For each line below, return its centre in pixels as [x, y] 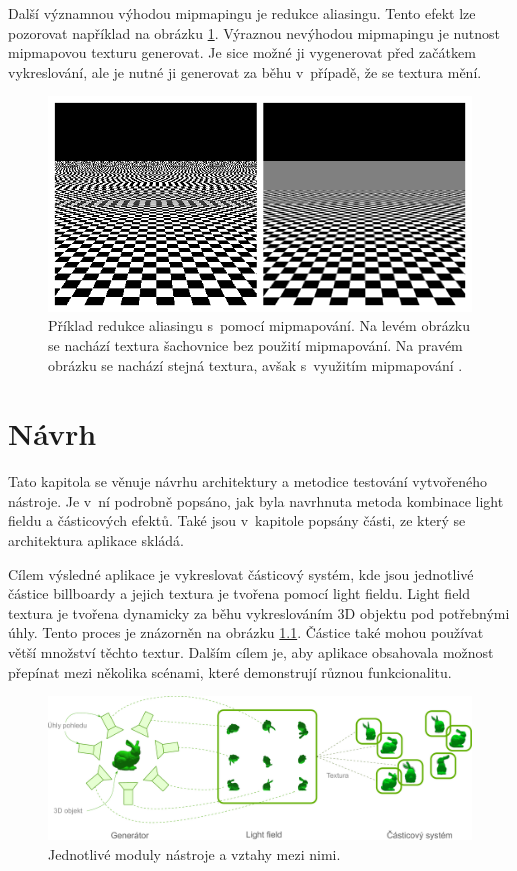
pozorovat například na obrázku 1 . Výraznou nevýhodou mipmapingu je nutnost [254, 32]
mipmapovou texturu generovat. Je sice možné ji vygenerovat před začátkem [242, 52]
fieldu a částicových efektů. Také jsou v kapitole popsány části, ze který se [237, 520]
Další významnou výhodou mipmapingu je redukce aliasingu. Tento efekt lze [242, 13]
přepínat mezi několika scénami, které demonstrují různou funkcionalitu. [230, 671]
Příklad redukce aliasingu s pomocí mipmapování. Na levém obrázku [259, 325]
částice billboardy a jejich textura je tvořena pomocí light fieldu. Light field [239, 593]
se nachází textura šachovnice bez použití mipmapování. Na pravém [255, 344]
